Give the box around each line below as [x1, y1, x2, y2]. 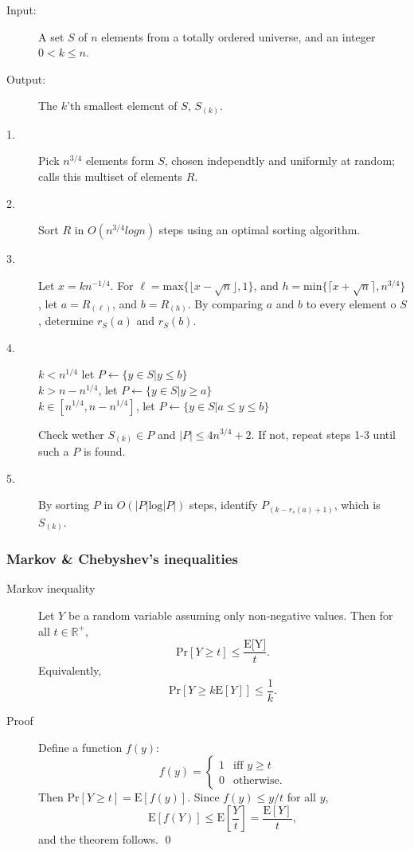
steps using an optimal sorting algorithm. [158, 221, 361, 238]
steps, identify [189, 496, 258, 513]
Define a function [38, 738, 123, 755]
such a [38, 443, 69, 460]
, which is [334, 496, 381, 513]
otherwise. [233, 775, 283, 787]
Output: [6, 70, 46, 87]
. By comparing [187, 295, 264, 311]
